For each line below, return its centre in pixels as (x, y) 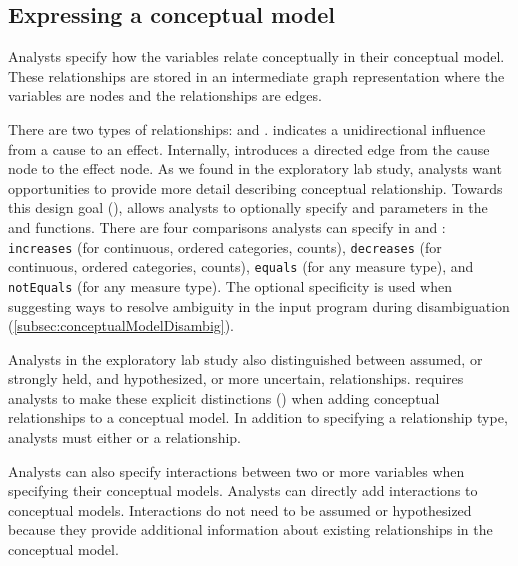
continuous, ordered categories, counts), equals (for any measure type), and (241, 266)
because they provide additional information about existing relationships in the (250, 529)
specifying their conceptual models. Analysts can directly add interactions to (243, 490)
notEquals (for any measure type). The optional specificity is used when (230, 285)
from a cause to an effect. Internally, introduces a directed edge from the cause (249, 148)
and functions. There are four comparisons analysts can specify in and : (227, 226)
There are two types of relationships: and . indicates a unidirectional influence (247, 128)
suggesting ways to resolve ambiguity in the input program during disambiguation (259, 305)
